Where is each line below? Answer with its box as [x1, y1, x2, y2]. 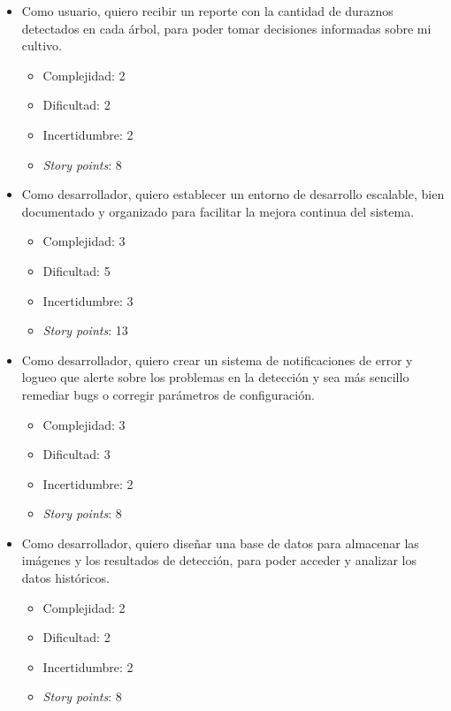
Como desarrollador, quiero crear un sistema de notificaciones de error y [21, 350, 413, 369]
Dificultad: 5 [42, 261, 111, 279]
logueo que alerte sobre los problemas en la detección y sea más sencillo [21, 368, 409, 386]
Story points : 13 [42, 321, 128, 340]
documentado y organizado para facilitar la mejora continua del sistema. [21, 202, 415, 220]
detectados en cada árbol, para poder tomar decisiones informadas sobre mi [21, 19, 432, 37]
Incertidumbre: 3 [42, 291, 134, 310]
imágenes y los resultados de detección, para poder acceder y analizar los [21, 551, 417, 570]
